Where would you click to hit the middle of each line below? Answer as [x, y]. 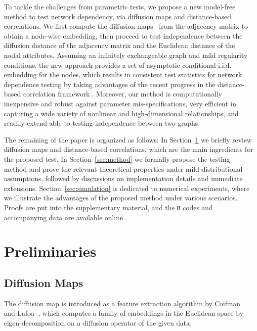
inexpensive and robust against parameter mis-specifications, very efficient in [120, 103]
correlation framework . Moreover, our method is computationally [123, 94]
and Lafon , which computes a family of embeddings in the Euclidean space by [124, 313]
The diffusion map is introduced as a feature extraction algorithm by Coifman [122, 303]
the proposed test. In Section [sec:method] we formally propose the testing [117, 159]
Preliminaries [50, 251]
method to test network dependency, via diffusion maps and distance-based [118, 16]
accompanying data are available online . [65, 217]
